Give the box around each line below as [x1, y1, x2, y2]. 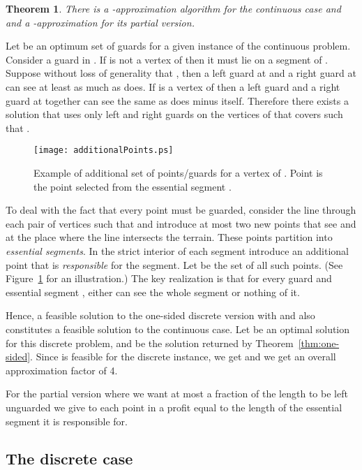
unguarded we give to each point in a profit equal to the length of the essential [6, 399, 342, 414]
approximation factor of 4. [6, 362, 118, 377]
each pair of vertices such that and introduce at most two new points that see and [6, 216, 356, 230]
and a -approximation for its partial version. [6, 15, 195, 29]
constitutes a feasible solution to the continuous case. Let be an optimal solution [6, 321, 350, 336]
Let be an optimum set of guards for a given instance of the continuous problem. [6, 38, 351, 53]
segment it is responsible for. [6, 413, 128, 428]
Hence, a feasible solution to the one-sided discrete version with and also [6, 308, 315, 323]
